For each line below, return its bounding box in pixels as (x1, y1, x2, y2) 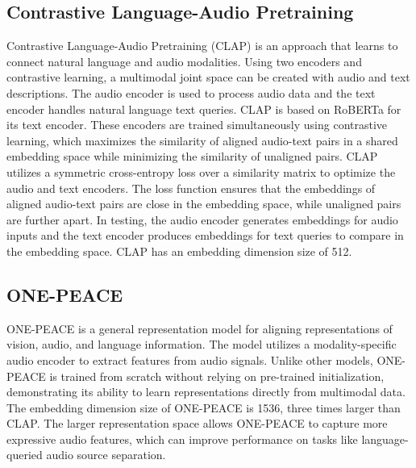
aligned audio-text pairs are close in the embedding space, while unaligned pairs (6, 195, 401, 212)
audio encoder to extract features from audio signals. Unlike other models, (6, 351, 373, 368)
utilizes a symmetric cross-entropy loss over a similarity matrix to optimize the (6, 163, 396, 180)
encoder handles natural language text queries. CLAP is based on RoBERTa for (6, 100, 401, 117)
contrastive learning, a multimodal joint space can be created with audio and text (6, 69, 410, 86)
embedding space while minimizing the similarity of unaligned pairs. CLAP (6, 148, 378, 165)
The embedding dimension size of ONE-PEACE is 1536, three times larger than (6, 399, 401, 416)
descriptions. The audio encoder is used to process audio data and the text (6, 84, 376, 101)
